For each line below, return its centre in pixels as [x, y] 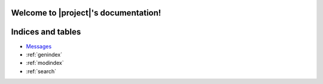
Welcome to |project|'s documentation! [86, 13]
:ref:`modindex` [45, 63]
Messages [39, 46]
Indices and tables [46, 32]
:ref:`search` [41, 71]
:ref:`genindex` [44, 54]
